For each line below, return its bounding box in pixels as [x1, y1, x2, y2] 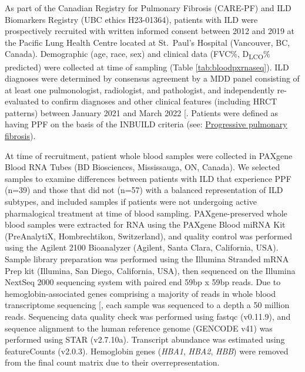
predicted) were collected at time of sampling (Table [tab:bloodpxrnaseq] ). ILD [5, 60, 289, 73]
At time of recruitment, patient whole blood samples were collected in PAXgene [5, 149, 293, 161]
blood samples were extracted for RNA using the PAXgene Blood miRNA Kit [5, 218, 286, 231]
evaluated [5, 95, 39, 107]
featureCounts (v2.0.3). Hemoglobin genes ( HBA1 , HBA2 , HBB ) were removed [5, 344, 289, 357]
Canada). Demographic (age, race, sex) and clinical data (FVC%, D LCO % [5, 48, 270, 62]
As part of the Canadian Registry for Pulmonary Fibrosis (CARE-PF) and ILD [5, 2, 291, 13]
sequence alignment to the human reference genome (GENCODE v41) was [5, 322, 273, 334]
